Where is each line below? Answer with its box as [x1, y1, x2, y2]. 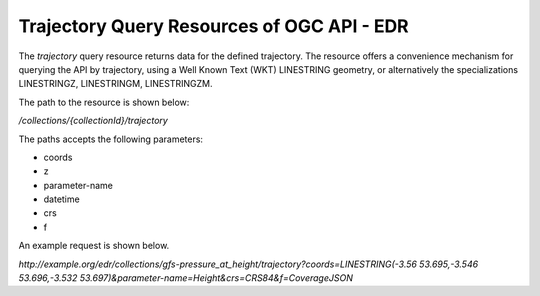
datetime [43, 193, 80, 205]
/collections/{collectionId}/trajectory [18, 115, 169, 127]
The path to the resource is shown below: [18, 96, 190, 108]
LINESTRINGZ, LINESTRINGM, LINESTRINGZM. [18, 78, 213, 90]
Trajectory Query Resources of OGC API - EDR [18, 15, 409, 37]
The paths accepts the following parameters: [18, 133, 204, 145]
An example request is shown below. [18, 240, 170, 252]
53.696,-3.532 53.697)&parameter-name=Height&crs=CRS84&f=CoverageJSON [18, 272, 354, 284]
